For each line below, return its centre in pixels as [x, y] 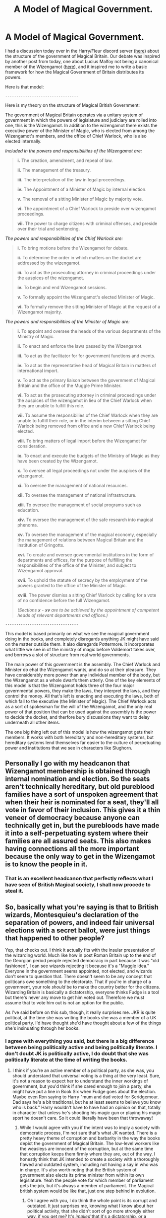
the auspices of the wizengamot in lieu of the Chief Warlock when [84, 400]
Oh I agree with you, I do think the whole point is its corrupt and [92, 1201]
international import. [38, 371]
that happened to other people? [55, 938]
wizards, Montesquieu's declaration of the [72, 915]
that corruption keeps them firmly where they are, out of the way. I [87, 1154]
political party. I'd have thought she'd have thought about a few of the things [83, 1023]
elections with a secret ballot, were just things [78, 930]
